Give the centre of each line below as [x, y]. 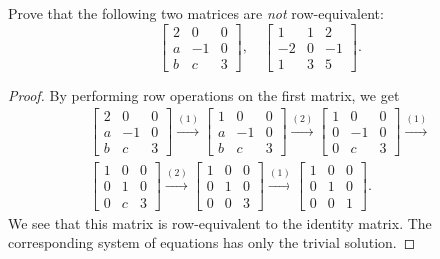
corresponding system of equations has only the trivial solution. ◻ [212, 242]
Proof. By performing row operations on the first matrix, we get [204, 94]
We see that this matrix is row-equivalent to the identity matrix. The [220, 222]
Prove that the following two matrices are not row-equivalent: [196, 13]
